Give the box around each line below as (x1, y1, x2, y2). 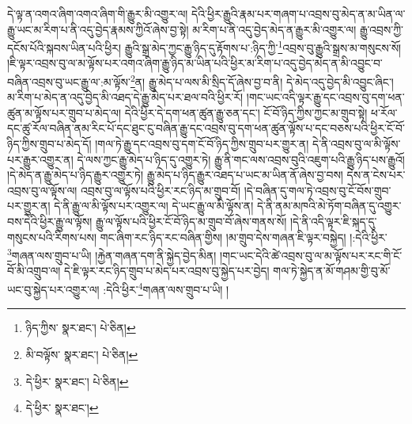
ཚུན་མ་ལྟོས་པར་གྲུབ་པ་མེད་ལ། (7, 104, 122, 120)
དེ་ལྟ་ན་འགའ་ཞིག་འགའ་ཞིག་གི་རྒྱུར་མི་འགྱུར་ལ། (7, 6, 188, 21)
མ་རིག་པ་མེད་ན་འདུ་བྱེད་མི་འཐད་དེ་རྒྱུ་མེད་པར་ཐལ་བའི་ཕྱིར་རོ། (7, 89, 244, 105)
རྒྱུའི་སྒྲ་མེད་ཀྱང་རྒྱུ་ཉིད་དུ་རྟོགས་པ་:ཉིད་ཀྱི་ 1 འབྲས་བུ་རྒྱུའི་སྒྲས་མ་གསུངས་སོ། (124, 37, 402, 55)
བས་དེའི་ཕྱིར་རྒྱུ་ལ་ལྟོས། (7, 213, 93, 230)
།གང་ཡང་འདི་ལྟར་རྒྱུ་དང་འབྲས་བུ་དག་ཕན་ (246, 89, 405, 105)
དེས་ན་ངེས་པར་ (346, 166, 406, 183)
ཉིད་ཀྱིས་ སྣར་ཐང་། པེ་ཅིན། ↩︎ (25, 319, 136, 336)
